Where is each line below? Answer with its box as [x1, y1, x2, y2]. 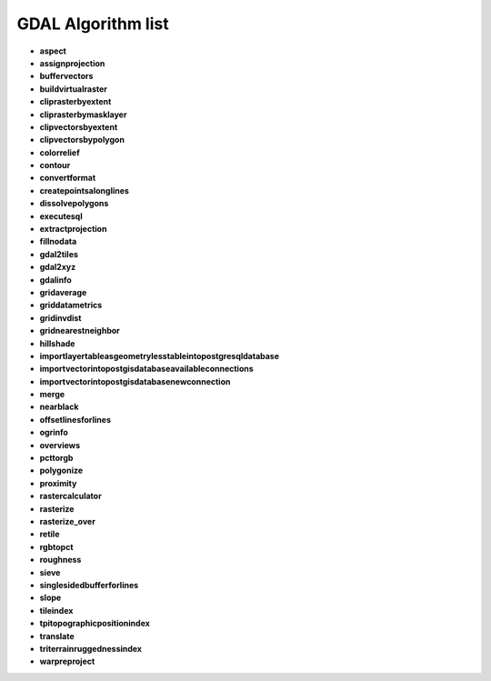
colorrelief [39, 146, 81, 158]
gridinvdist [39, 312, 82, 323]
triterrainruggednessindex [39, 643, 143, 654]
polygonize [39, 465, 84, 476]
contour [39, 160, 71, 171]
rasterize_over [39, 516, 95, 526]
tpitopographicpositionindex [39, 618, 150, 629]
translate [39, 630, 75, 641]
